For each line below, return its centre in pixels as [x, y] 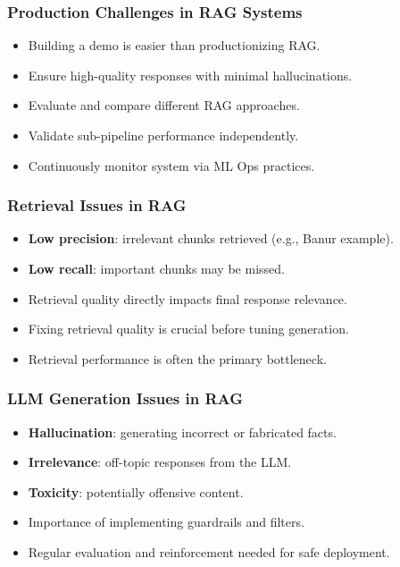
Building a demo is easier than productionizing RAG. [174, 45]
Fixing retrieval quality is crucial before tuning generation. [188, 329]
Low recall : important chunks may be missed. [156, 268]
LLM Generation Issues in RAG [125, 398]
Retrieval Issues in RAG [97, 205]
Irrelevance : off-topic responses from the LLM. [160, 462]
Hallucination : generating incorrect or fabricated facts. [182, 432]
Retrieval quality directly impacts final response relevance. [187, 298]
